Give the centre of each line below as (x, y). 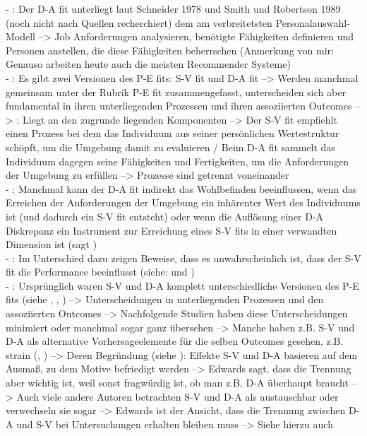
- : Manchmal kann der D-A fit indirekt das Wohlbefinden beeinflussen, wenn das (181, 188)
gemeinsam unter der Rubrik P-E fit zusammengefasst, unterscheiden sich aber (176, 92)
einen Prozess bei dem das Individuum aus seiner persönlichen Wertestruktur (173, 133)
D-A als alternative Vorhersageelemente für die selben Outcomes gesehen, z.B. (175, 341)
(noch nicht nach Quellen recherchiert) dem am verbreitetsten (139, 22)
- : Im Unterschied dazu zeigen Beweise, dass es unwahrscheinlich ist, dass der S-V (183, 258)
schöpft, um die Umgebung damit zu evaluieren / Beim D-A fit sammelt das (170, 147)
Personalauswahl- (313, 22)
